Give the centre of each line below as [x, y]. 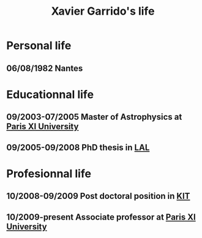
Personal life [39, 46]
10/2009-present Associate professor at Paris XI [101, 217]
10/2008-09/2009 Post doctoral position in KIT [98, 196]
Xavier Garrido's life [103, 11]
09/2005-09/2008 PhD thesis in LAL [78, 147]
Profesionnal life [49, 173]
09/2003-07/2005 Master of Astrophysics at [94, 117]
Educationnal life [50, 95]
